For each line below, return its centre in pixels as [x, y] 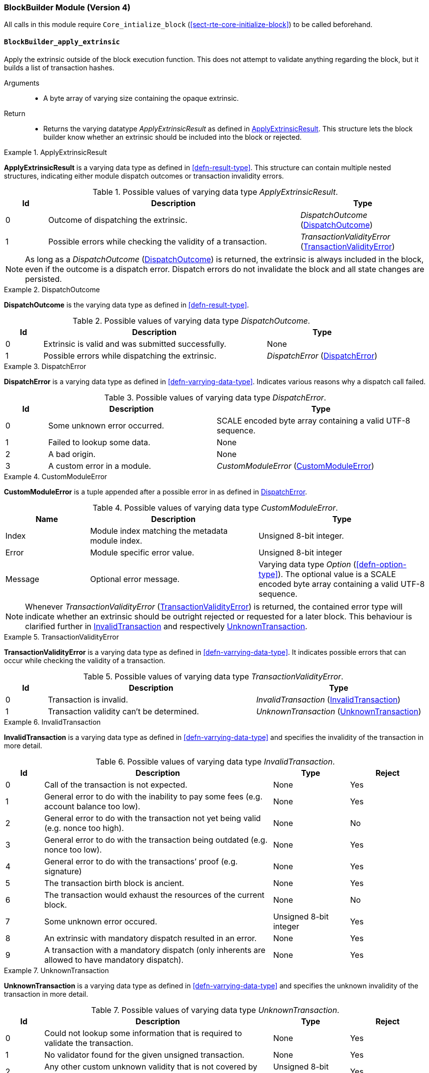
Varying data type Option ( [307, 564]
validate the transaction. [89, 1043]
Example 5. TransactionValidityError [61, 637]
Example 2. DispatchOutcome [52, 289]
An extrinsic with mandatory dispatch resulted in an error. [151, 938]
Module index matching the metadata [159, 531]
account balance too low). [92, 806]
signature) [63, 871]
